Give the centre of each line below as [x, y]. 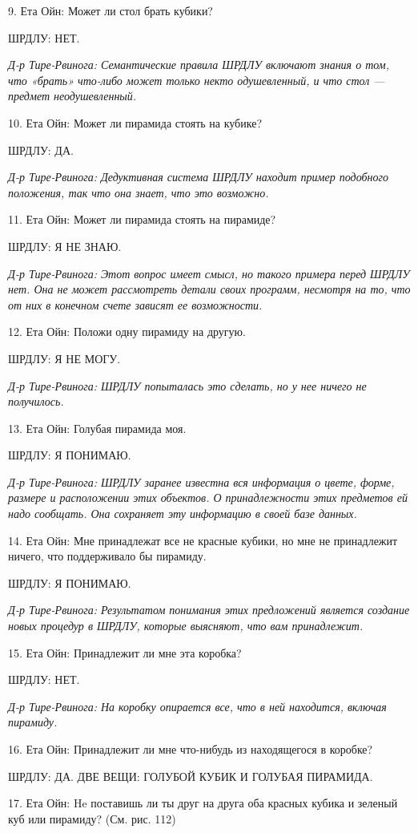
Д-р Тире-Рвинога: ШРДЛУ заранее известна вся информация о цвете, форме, [201, 481]
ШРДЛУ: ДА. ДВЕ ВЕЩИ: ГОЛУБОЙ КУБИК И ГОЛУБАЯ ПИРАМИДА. [191, 776]
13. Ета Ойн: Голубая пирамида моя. [97, 428]
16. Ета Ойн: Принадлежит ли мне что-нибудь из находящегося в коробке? [191, 749]
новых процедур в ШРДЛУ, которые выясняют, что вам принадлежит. [186, 626]
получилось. [36, 401]
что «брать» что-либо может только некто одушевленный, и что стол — [197, 80]
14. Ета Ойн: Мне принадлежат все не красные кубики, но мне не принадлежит [203, 540]
